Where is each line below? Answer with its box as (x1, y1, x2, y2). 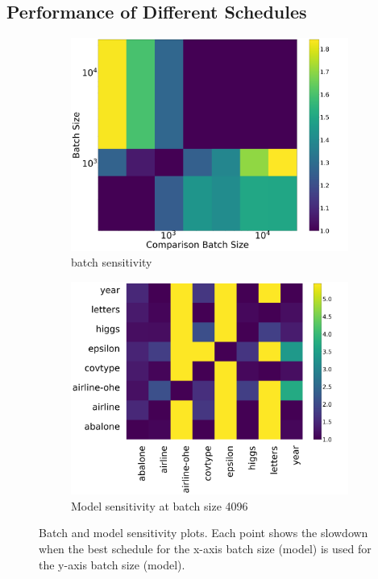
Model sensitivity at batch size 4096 (71, 497, 248, 514)
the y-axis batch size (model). (39, 556, 185, 573)
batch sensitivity (71, 254, 152, 271)
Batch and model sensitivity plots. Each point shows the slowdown (39, 524, 368, 541)
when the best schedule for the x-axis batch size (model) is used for (39, 540, 372, 556)
